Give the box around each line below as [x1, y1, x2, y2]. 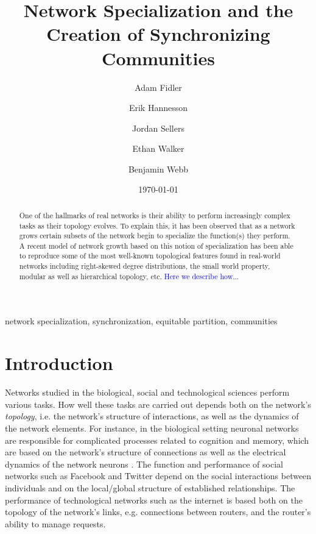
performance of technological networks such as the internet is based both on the [5, 493, 303, 506]
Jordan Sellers [132, 121, 184, 134]
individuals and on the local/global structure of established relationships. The [5, 481, 295, 494]
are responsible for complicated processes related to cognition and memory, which [5, 433, 309, 446]
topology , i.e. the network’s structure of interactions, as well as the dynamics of [5, 410, 299, 422]
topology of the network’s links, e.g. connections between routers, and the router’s [5, 505, 311, 518]
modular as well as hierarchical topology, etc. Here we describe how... [19, 271, 239, 281]
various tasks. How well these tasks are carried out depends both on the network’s [5, 397, 311, 410]
